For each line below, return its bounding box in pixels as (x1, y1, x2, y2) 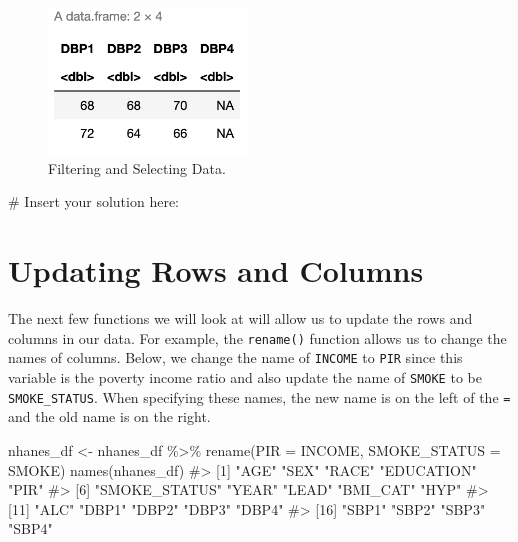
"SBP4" (8, 518, 53, 539)
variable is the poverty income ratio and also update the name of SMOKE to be (8, 367, 482, 388)
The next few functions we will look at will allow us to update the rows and (8, 308, 473, 329)
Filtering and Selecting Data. (48, 157, 226, 178)
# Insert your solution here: (8, 191, 179, 212)
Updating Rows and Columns (8, 250, 424, 291)
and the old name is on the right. (8, 406, 211, 427)
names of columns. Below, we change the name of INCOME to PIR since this (8, 347, 463, 368)
